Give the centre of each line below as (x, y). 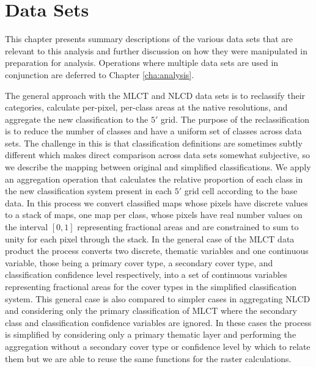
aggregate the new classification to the (77, 119)
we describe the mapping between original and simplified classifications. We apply (158, 167)
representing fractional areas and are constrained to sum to (188, 227)
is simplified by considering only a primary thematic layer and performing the (151, 334)
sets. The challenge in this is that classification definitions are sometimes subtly (154, 143)
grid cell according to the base (241, 191)
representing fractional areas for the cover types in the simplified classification (151, 286)
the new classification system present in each (88, 191)
